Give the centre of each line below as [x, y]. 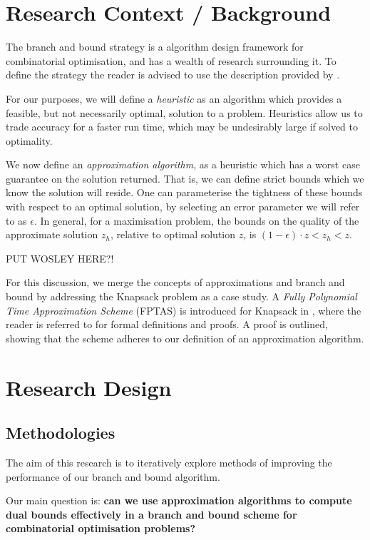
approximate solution [52, 234]
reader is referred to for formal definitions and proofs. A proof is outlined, [167, 324]
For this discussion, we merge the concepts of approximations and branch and [175, 282]
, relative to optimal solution [173, 234]
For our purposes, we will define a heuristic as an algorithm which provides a [174, 98]
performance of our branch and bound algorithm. [113, 476]
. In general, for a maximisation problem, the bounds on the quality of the [196, 220]
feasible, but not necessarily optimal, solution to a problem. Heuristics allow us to [184, 112]
